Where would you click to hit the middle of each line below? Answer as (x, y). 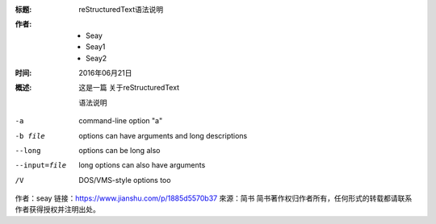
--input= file (41, 166)
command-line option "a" (121, 121)
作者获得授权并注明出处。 (57, 209)
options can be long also (119, 150)
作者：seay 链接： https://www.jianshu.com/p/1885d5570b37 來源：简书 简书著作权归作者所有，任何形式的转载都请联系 (214, 198)
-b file (30, 136)
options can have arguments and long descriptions (163, 135)
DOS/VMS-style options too (125, 180)
